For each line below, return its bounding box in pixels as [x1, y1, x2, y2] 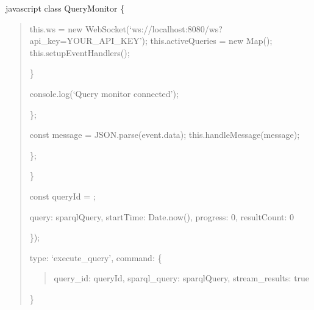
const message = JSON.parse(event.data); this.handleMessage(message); [29, 128, 300, 141]
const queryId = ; [29, 189, 96, 202]
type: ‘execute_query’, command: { [29, 251, 162, 264]
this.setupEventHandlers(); [29, 46, 130, 59]
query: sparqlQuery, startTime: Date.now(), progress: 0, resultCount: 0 [29, 210, 294, 223]
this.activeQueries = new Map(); [150, 34, 273, 47]
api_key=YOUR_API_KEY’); [29, 34, 148, 47]
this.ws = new [29, 22, 83, 35]
